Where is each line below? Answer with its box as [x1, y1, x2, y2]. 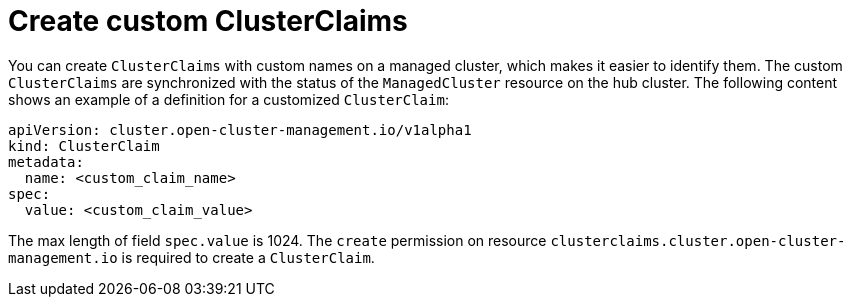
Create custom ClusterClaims [8, 4, 408, 38]
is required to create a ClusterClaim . [121, 248, 375, 266]
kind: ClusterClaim [8, 137, 160, 154]
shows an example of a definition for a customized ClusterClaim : [8, 90, 449, 108]
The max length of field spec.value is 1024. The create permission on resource [8, 231, 547, 249]
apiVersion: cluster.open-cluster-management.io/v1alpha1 [8, 121, 472, 138]
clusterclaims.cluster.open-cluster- [550, 232, 846, 249]
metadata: [8, 153, 84, 170]
